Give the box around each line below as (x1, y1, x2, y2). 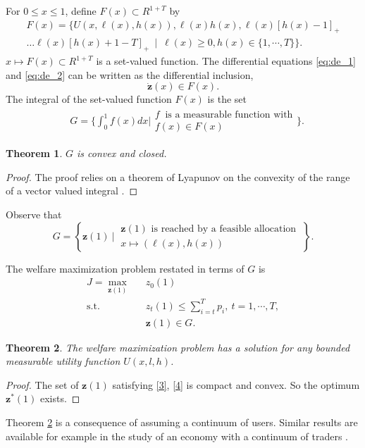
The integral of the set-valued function (6, 92, 172, 106)
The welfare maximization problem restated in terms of (6, 261, 245, 275)
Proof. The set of (6, 377, 79, 392)
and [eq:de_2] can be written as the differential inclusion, (6, 67, 254, 82)
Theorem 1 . (6, 146, 63, 161)
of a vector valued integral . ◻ (6, 183, 138, 198)
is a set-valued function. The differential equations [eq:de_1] (96, 54, 356, 68)
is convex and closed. (77, 146, 167, 161)
